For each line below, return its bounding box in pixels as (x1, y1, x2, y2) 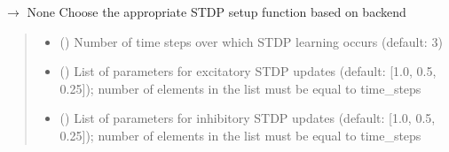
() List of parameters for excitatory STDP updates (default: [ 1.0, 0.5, (59, 62, 437, 80)
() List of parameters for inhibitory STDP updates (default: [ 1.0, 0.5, (59, 109, 436, 127)
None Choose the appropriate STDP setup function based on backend (27, 3, 406, 20)
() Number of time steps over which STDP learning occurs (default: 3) (59, 32, 443, 50)
